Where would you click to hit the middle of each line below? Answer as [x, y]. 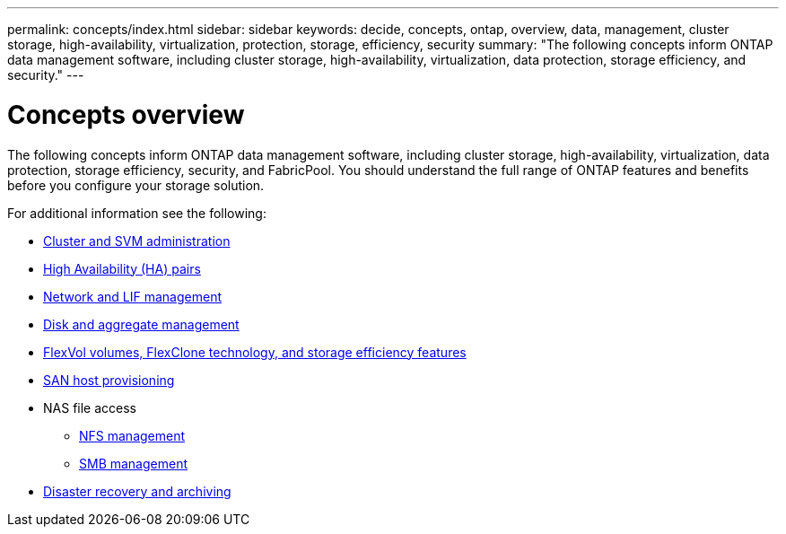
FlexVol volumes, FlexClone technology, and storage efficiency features [255, 352]
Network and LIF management [133, 296]
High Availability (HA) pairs [122, 268]
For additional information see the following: [137, 213]
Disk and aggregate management [141, 324]
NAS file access [90, 407]
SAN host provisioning [109, 380]
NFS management [132, 435]
